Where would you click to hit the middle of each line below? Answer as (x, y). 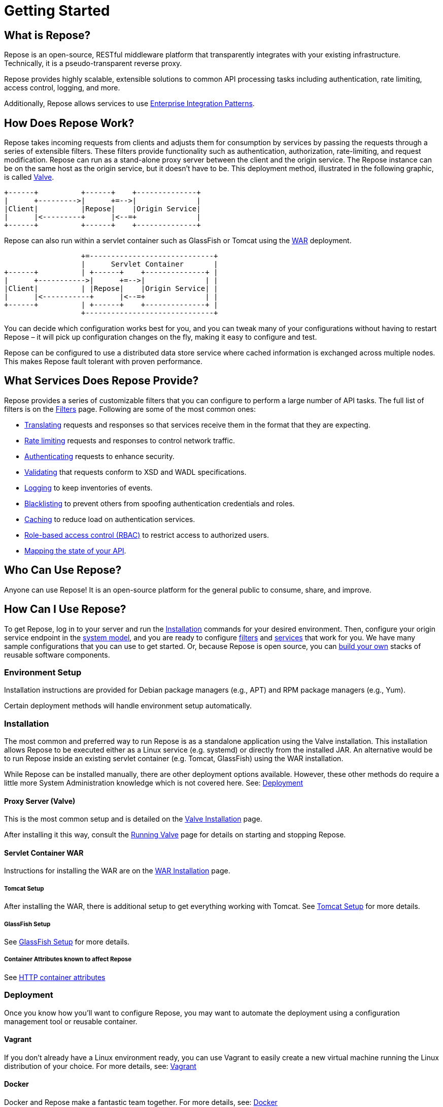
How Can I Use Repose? (65, 609)
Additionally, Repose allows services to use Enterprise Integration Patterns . (129, 104)
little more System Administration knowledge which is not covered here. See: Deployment (154, 783)
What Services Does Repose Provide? (101, 381)
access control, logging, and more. (62, 88)
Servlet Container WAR (44, 853)
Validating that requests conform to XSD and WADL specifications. (135, 472)
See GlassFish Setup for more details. (67, 942)
